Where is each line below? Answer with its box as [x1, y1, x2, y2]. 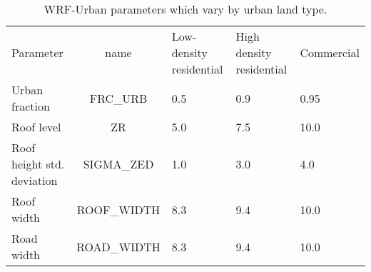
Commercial [300, 44, 360, 61]
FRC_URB [89, 89, 148, 106]
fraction [11, 98, 50, 114]
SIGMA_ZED [83, 156, 154, 172]
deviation [11, 172, 58, 188]
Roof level [11, 119, 61, 135]
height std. [11, 156, 65, 172]
